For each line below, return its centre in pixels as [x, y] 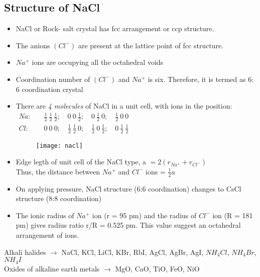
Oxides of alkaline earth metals [52, 268]
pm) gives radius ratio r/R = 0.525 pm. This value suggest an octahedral [128, 225]
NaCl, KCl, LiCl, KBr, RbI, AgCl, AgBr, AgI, [133, 252]
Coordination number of [53, 79]
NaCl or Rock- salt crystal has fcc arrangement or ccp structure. [115, 28]
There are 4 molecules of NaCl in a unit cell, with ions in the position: [124, 106]
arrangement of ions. [47, 235]
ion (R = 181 [233, 215]
